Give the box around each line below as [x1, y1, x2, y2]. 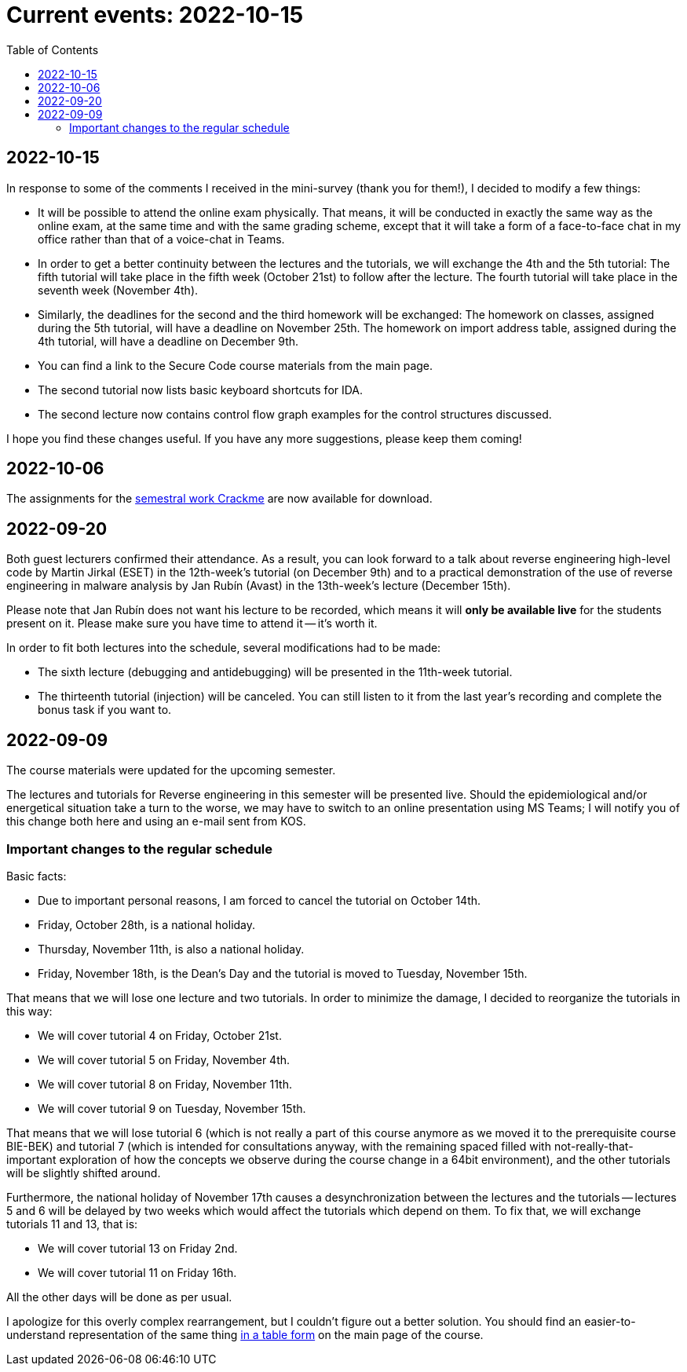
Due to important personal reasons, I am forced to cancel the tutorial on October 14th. [38, 893, 481, 907]
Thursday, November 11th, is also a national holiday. [38, 942, 305, 956]
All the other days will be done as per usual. [6, 1290, 232, 1304]
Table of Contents [6, 42, 99, 57]
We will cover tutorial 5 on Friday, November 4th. [38, 1052, 291, 1067]
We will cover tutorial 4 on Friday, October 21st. [38, 1028, 282, 1042]
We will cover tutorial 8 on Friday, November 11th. [38, 1077, 292, 1091]
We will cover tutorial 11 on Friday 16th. [38, 1265, 237, 1279]
